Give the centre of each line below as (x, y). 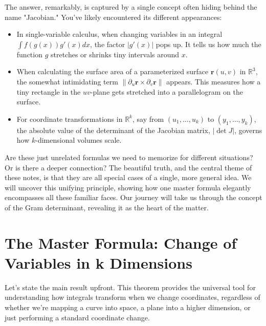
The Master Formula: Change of (121, 242)
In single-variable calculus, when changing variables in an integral (119, 34)
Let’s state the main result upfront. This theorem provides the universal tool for (130, 287)
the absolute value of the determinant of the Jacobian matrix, (113, 130)
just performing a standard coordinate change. (77, 317)
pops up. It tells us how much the (208, 44)
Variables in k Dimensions (98, 262)
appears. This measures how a (214, 81)
